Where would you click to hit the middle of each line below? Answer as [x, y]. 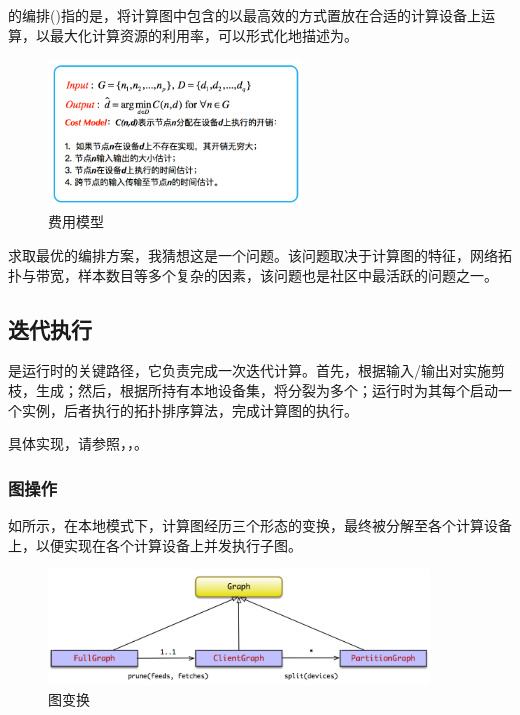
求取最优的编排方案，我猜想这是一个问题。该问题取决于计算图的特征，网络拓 [260, 254]
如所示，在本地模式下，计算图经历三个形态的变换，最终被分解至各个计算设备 [260, 524]
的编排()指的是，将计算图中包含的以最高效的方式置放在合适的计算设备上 [244, 15]
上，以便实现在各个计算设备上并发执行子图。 [155, 544]
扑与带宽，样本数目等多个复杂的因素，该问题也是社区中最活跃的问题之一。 [253, 274]
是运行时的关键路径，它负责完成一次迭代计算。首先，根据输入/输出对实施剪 [256, 370]
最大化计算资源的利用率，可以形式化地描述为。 [203, 34]
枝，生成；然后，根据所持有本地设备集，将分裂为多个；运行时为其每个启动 [253, 389]
